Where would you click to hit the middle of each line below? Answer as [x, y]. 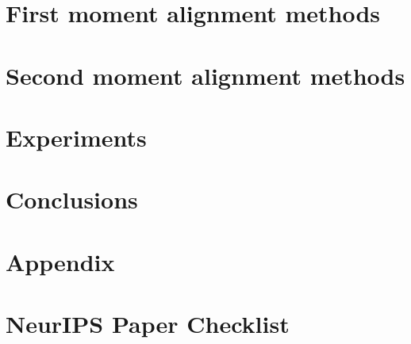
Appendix [60, 261]
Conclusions [72, 199]
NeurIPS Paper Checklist [148, 324]
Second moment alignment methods [205, 75]
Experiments [76, 137]
